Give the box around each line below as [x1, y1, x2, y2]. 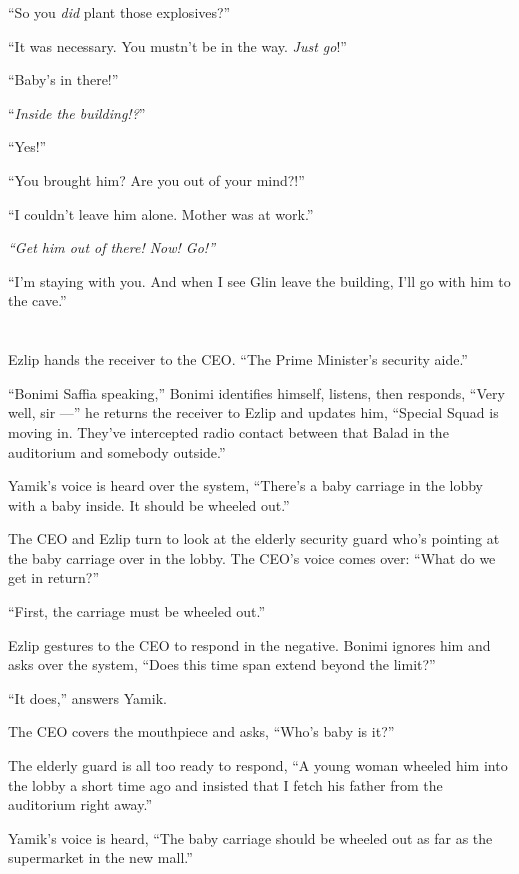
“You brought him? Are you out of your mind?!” [8, 169, 305, 190]
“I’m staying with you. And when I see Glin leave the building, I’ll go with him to [8, 270, 511, 291]
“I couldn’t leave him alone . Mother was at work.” [8, 203, 314, 224]
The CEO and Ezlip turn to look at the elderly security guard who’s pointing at [8, 528, 500, 549]
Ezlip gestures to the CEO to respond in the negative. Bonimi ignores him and [8, 634, 491, 655]
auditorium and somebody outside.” [8, 441, 226, 462]
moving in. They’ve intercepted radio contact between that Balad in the [8, 421, 449, 442]
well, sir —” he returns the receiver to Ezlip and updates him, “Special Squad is [8, 402, 499, 423]
